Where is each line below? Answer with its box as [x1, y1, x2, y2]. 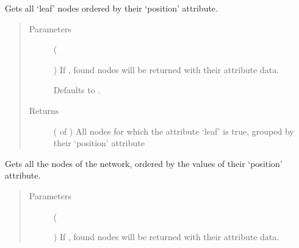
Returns [29, 104, 59, 116]
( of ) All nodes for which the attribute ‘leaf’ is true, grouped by [53, 124, 294, 137]
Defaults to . [53, 83, 101, 96]
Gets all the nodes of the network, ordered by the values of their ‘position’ [5, 157, 283, 169]
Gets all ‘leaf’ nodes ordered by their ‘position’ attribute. [5, 2, 218, 14]
